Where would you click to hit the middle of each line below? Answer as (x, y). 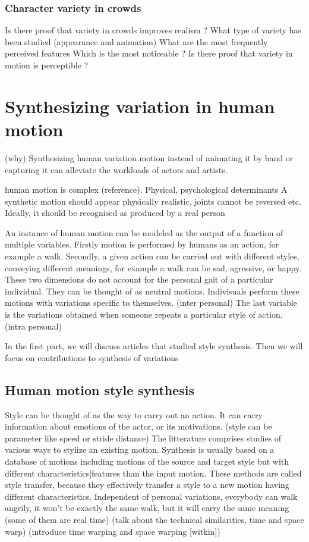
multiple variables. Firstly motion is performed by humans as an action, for (142, 244)
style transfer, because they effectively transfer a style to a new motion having (147, 485)
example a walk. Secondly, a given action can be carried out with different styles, (152, 256)
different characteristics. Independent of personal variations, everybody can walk (151, 496)
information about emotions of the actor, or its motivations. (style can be (138, 426)
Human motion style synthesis (100, 389)
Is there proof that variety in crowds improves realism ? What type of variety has (153, 30)
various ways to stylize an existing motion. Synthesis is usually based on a (140, 449)
